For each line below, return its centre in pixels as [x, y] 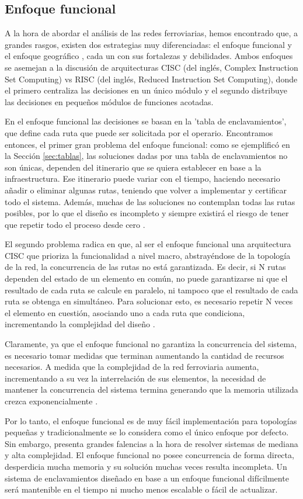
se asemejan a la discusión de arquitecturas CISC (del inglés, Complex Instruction [151, 67]
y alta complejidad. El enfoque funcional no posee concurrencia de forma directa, [149, 455]
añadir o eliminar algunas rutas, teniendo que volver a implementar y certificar [146, 190]
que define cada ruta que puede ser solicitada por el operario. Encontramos [139, 132]
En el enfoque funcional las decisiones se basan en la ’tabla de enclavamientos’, [146, 121]
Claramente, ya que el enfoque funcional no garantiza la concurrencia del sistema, [151, 344]
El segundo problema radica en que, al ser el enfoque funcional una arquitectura [148, 244]
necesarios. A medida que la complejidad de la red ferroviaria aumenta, [132, 367]
